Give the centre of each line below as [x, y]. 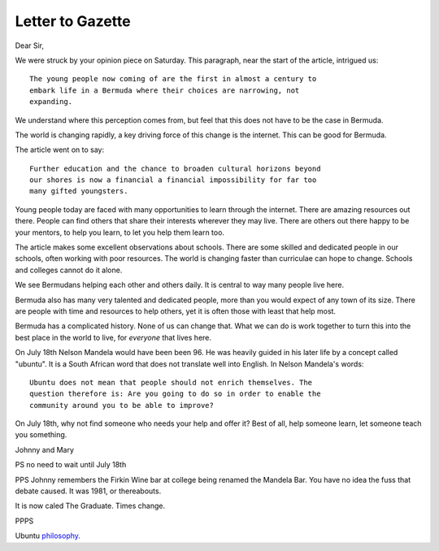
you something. [41, 435]
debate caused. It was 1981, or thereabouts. [88, 491]
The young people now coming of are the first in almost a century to [173, 79]
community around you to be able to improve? [122, 405]
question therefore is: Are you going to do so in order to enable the [175, 394]
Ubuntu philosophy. [48, 536]
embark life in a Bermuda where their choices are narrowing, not [165, 90]
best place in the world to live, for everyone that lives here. [113, 337]
